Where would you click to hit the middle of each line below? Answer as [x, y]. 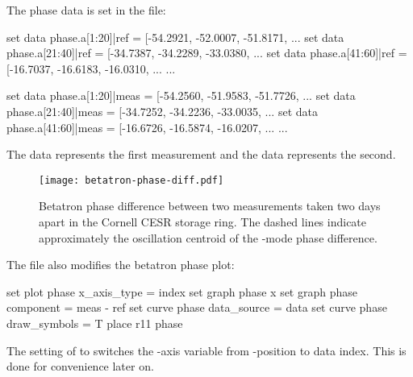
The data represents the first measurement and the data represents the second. [201, 154]
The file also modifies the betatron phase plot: [121, 265]
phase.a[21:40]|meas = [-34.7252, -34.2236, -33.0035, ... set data [162, 111]
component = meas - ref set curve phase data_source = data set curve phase [197, 307]
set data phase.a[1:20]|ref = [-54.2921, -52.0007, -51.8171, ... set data [175, 37]
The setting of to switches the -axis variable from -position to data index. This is [206, 350]
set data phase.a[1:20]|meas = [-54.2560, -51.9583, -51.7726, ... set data [181, 95]
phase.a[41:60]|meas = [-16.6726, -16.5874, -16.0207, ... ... [147, 127]
